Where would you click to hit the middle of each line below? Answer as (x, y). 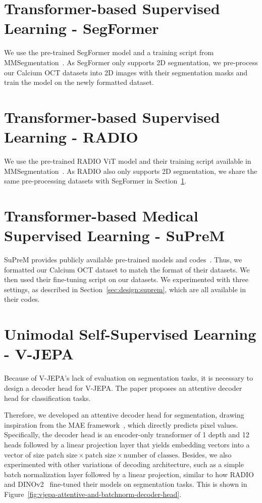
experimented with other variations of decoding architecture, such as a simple (124, 464)
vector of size (24, 454)
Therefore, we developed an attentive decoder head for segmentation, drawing (124, 415)
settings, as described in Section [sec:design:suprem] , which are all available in (125, 289)
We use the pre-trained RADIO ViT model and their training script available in (128, 161)
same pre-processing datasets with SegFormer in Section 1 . (95, 181)
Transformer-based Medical (101, 215)
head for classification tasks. (47, 398)
